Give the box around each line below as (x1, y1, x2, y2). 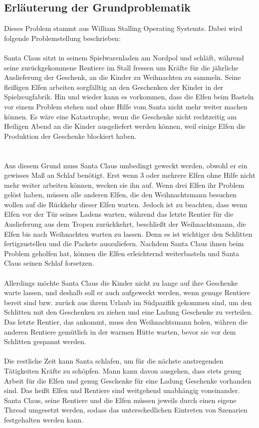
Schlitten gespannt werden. (4, 336, 86, 347)
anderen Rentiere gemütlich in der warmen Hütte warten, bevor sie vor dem (4, 326, 236, 337)
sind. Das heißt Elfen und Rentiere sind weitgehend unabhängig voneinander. (4, 385, 240, 396)
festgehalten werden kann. (4, 414, 84, 425)
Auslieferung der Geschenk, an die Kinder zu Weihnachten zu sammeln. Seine (4, 72, 241, 82)
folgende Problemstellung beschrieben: (4, 32, 121, 43)
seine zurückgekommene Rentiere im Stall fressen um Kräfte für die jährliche (4, 62, 239, 72)
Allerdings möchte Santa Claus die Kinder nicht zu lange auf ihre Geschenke (4, 277, 238, 288)
